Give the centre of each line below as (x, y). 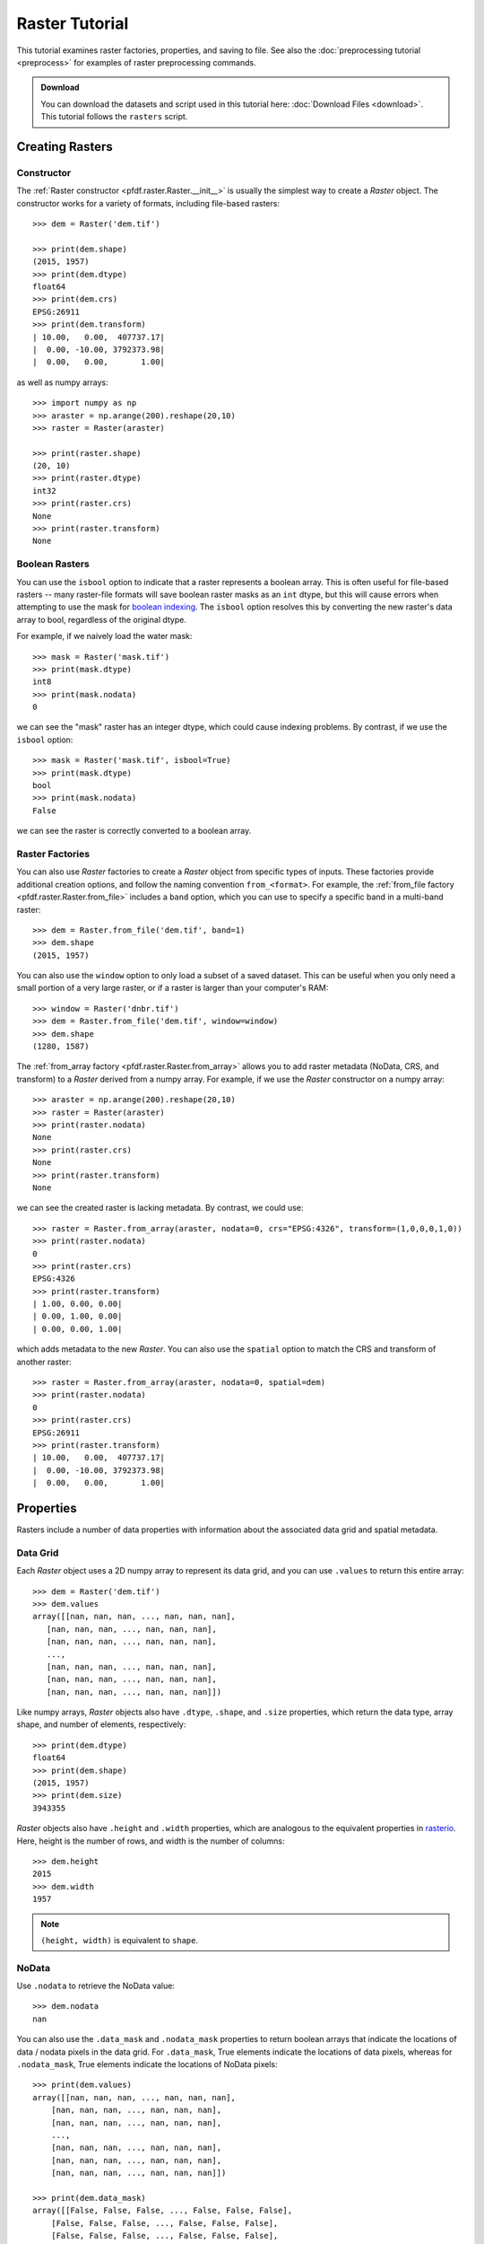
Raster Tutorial (73, 23)
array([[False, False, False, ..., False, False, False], (163, 2211)
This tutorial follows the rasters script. (114, 117)
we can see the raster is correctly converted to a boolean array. (134, 831)
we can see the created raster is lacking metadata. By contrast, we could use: (160, 1208)
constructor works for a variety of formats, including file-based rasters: (148, 203)
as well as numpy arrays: (62, 382)
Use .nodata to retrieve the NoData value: (95, 1986)
